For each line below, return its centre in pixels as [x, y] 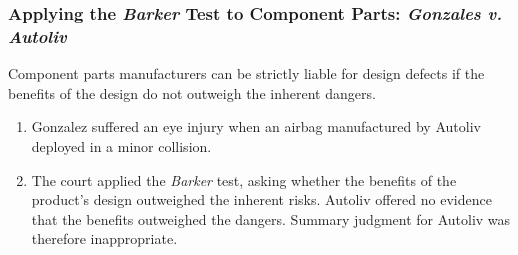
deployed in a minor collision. [121, 145]
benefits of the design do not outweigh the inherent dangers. [192, 92]
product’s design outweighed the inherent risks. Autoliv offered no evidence [261, 199]
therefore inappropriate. [104, 238]
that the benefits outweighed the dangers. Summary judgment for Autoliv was [271, 218]
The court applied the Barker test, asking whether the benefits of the [244, 179]
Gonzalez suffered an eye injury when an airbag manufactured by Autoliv [256, 126]
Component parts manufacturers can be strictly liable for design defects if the [246, 73]
